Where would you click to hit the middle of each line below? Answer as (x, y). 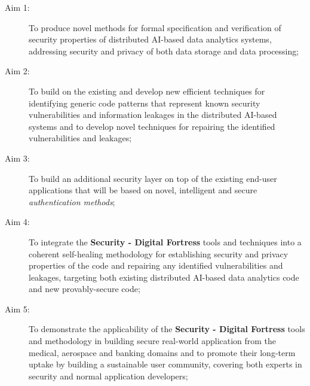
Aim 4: (17, 222)
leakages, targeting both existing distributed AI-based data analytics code (164, 277)
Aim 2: (17, 71)
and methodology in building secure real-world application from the (153, 341)
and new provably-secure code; (85, 289)
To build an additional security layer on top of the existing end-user (153, 178)
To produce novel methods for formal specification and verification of (155, 27)
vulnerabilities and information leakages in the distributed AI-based (153, 115)
